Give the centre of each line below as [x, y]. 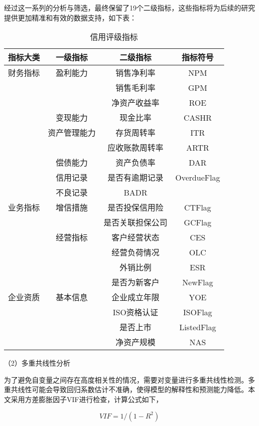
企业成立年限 [136, 297]
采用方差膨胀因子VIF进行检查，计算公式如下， [87, 399]
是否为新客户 [136, 282]
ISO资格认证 [135, 312]
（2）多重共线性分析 [37, 363]
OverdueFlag [198, 177]
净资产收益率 [136, 103]
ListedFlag [197, 327]
